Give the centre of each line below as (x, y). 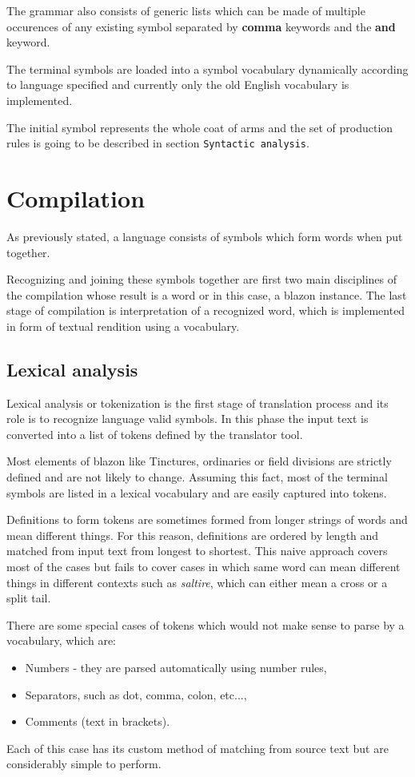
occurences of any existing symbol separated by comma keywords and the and (201, 26)
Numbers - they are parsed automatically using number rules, (176, 668)
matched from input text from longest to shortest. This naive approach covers (197, 551)
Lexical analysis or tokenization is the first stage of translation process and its (198, 403)
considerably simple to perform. (84, 764)
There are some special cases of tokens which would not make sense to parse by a (206, 624)
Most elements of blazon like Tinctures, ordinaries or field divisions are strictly (199, 461)
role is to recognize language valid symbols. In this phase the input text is (188, 419)
